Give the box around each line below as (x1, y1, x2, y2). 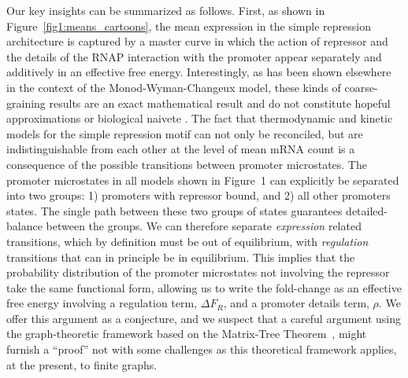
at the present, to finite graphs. (6, 356, 158, 372)
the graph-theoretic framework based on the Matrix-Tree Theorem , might (6, 325, 367, 342)
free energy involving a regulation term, (6, 295, 198, 311)
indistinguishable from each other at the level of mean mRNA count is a (6, 141, 355, 157)
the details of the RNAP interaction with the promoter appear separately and (6, 48, 382, 64)
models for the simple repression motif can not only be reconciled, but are (6, 125, 363, 141)
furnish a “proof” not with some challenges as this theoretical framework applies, (6, 341, 397, 358)
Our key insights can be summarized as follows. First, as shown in (6, 2, 325, 18)
